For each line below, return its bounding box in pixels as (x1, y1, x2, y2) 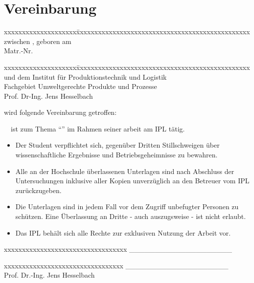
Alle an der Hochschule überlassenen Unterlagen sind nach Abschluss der (15, 166, 234, 176)
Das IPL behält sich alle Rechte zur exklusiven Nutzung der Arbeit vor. (15, 227, 231, 238)
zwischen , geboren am (4, 36, 71, 46)
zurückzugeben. (15, 185, 62, 195)
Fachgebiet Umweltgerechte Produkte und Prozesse (4, 81, 157, 91)
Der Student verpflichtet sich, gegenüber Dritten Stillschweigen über (15, 140, 220, 150)
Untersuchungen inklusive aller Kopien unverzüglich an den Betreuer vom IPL (15, 175, 250, 186)
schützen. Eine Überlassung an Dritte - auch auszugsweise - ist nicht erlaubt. (15, 211, 246, 221)
